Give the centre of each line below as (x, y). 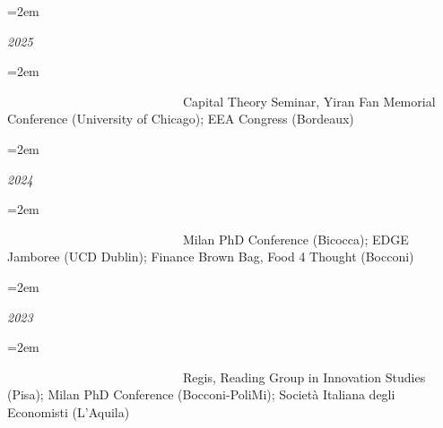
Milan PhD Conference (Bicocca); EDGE (296, 239)
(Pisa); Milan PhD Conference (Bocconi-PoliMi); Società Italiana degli (201, 394)
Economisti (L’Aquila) (69, 411)
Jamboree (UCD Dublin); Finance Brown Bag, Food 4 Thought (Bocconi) (211, 257)
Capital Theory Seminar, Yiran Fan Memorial (309, 101)
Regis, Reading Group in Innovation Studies (304, 377)
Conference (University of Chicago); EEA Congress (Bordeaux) (181, 119)
